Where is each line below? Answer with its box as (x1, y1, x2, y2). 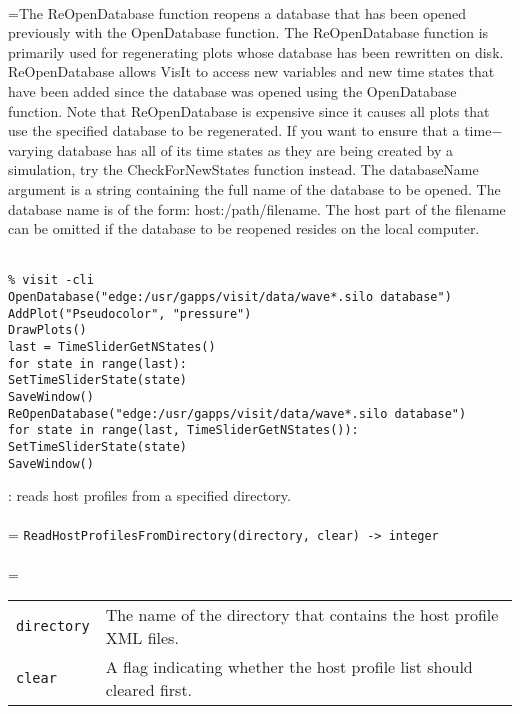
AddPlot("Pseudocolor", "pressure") (8, 306, 252, 321)
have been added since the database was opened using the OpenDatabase (8, 80, 457, 101)
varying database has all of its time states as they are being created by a (8, 139, 454, 160)
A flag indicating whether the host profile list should (105, 655, 473, 679)
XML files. (105, 626, 179, 650)
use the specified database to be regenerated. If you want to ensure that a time (8, 120, 492, 141)
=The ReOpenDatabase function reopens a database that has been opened (8, 2, 467, 23)
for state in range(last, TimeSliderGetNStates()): (8, 423, 359, 438)
